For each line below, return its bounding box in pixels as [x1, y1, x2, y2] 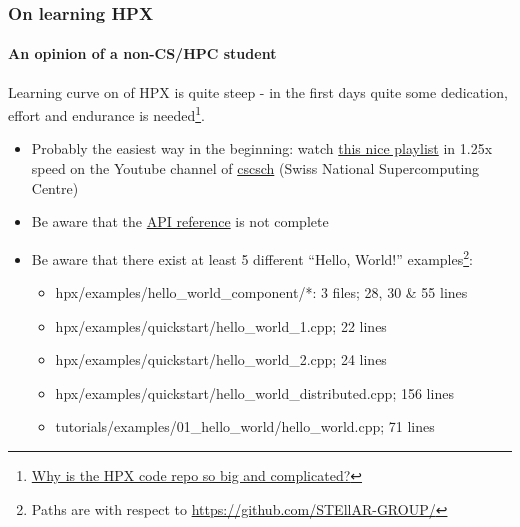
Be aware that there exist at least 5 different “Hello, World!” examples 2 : [31, 245, 473, 269]
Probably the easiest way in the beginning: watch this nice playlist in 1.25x [31, 138, 493, 159]
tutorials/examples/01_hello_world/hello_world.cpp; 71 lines [55, 416, 435, 437]
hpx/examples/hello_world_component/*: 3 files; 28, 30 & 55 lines [55, 282, 468, 303]
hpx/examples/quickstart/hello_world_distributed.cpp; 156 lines [55, 382, 454, 403]
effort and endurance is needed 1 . [8, 102, 205, 125]
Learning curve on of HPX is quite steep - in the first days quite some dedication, [8, 81, 508, 102]
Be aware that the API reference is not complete [31, 211, 329, 232]
